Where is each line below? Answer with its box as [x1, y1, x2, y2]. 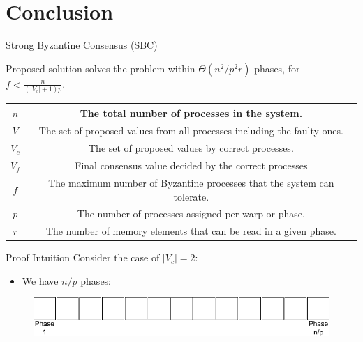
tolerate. [173, 189, 209, 203]
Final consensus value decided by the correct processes [75, 158, 308, 173]
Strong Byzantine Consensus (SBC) [6, 38, 158, 52]
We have [22, 273, 59, 288]
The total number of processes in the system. [80, 105, 303, 120]
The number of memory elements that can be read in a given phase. [45, 224, 336, 238]
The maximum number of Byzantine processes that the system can [48, 175, 334, 189]
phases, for [254, 61, 300, 75]
